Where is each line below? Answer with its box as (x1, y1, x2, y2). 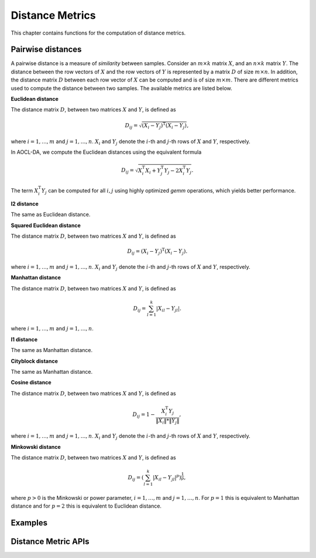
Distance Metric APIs (11, 537, 90, 547)
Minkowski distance (11, 443, 61, 450)
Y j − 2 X (164, 167, 184, 175)
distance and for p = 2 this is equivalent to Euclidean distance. (11, 502, 162, 510)
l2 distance (11, 200, 39, 207)
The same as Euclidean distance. (11, 211, 91, 218)
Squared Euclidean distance (11, 222, 81, 229)
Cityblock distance (11, 357, 59, 364)
